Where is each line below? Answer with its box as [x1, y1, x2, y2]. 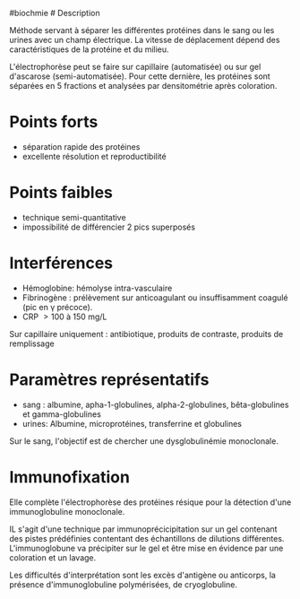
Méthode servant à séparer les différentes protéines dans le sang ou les [9, 25, 275, 35]
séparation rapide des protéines [21, 141, 141, 152]
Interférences [9, 253, 114, 273]
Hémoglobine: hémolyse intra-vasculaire [21, 282, 173, 293]
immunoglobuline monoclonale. [9, 506, 125, 517]
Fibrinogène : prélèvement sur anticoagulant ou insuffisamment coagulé [21, 291, 288, 303]
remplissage [9, 338, 56, 349]
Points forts [9, 112, 99, 133]
